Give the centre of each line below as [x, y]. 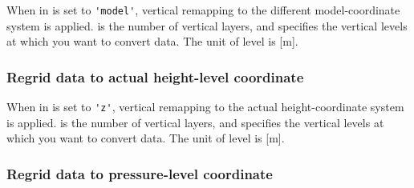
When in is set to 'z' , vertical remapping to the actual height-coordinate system [205, 107]
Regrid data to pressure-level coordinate [140, 173]
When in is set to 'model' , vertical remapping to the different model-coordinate [203, 10]
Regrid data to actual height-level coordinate [155, 76]
